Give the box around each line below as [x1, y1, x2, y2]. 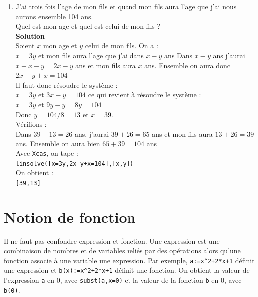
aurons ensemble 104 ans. [15, 11, 93, 21]
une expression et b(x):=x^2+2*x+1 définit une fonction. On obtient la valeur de [4, 265, 250, 275]
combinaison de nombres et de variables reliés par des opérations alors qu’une [4, 245, 241, 256]
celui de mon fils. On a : [85, 40, 158, 51]
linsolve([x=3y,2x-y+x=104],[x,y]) [15, 160, 134, 167]
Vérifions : [15, 119, 47, 129]
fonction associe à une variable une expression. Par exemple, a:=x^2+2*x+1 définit [4, 255, 255, 265]
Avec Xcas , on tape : [15, 148, 78, 158]
